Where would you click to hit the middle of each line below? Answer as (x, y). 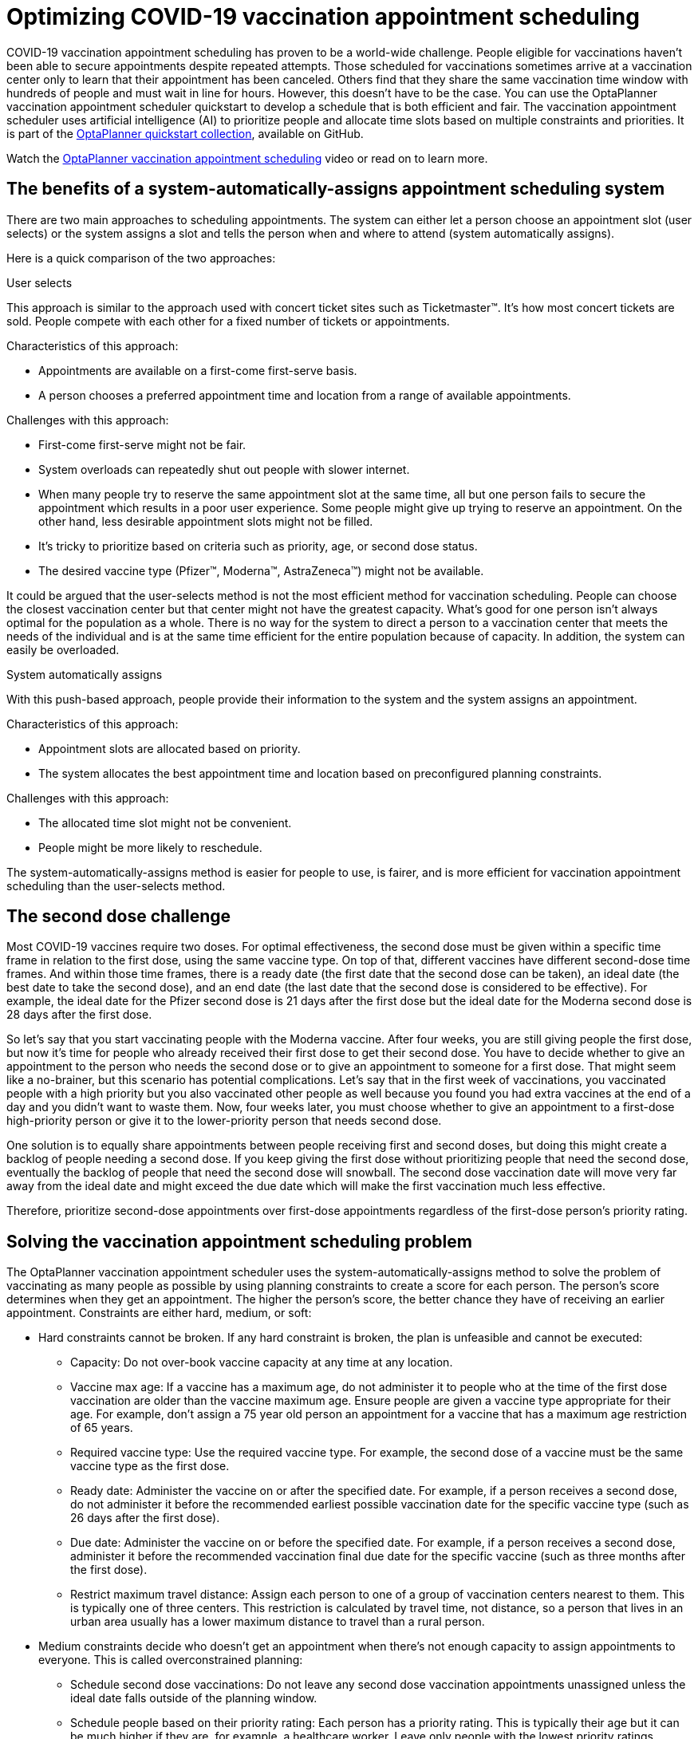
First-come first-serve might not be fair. (142, 444)
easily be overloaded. (63, 649)
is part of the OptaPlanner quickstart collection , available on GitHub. (185, 133)
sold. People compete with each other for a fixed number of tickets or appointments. (228, 321)
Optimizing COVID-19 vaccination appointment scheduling (323, 17)
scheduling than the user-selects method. (116, 885)
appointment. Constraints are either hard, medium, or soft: (159, 1313)
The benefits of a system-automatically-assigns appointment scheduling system (336, 189)
